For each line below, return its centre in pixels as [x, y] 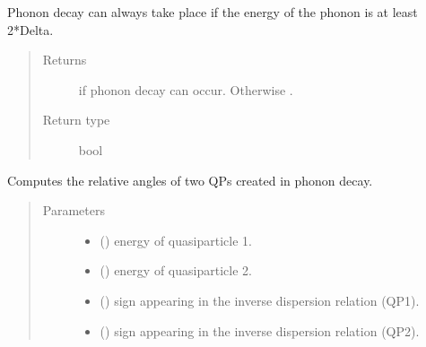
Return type [76, 120]
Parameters [74, 210]
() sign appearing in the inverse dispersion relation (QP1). [260, 300]
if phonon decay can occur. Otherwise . [186, 89]
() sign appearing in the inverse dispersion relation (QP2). [260, 330]
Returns [65, 60]
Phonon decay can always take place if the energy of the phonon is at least [213, 12]
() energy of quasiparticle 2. [176, 270]
